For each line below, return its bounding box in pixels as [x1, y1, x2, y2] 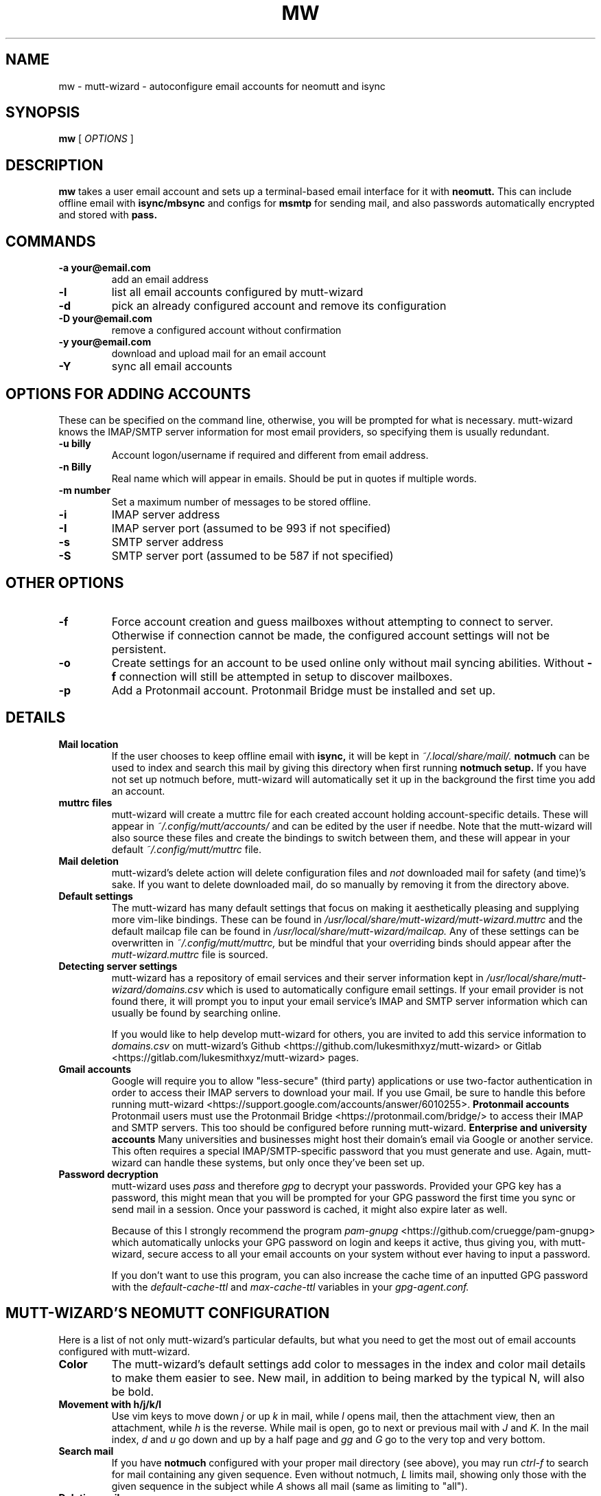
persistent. [111, 642, 167, 656]
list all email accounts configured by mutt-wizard [111, 285, 364, 299]
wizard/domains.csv [111, 983, 204, 995]
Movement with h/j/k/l [58, 1398, 162, 1410]
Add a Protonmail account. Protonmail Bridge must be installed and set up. [111, 683, 496, 697]
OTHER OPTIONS [5, 574, 124, 592]
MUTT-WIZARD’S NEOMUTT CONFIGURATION [5, 1304, 330, 1322]
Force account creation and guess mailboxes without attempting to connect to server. [111, 614, 554, 628]
